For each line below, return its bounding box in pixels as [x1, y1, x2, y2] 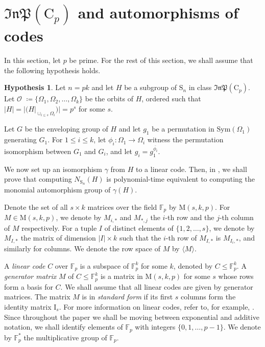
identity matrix [4, 301, 52, 312]
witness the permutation [147, 134, 224, 145]
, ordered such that [141, 93, 201, 104]
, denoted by [173, 260, 213, 271]
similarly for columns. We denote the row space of [4, 243, 160, 254]
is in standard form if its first [82, 291, 173, 302]
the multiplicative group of [23, 332, 107, 342]
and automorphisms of [78, 2, 238, 23]
